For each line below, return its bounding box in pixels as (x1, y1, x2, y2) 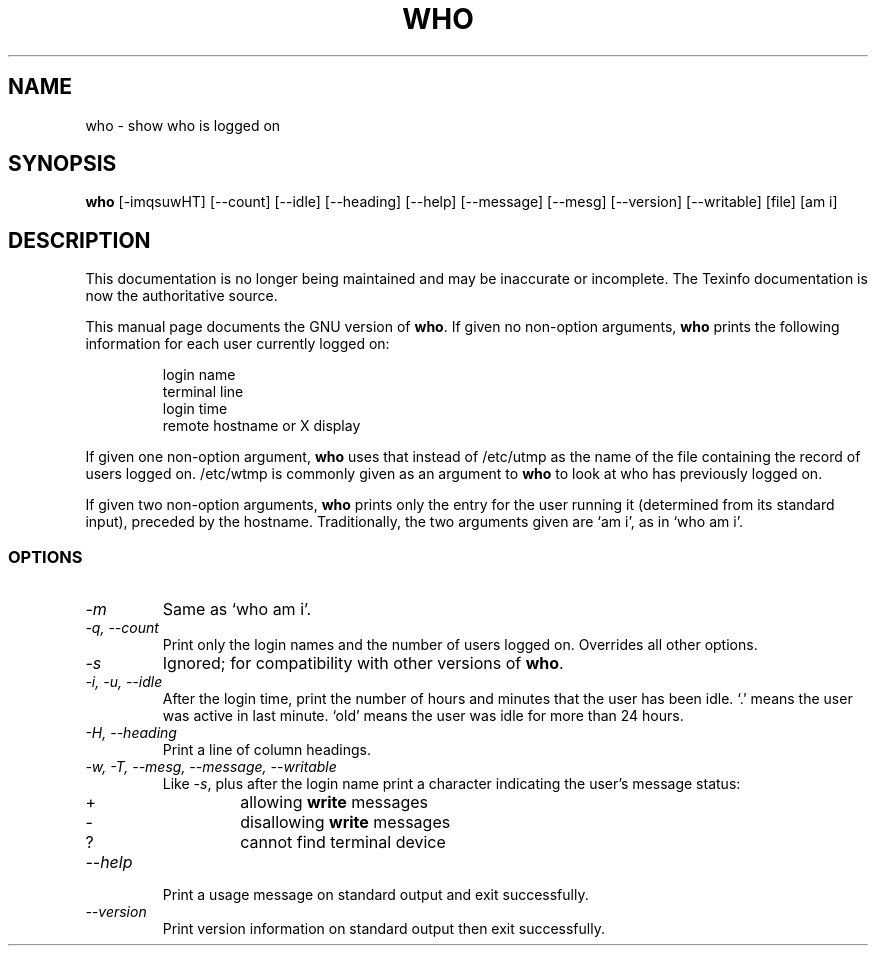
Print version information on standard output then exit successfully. (162, 920, 605, 938)
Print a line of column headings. (162, 741, 372, 759)
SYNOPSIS (8, 151, 117, 177)
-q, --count (85, 619, 159, 637)
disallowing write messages (240, 812, 451, 833)
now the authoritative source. (85, 287, 278, 305)
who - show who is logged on (85, 116, 281, 134)
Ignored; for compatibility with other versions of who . (162, 653, 564, 674)
